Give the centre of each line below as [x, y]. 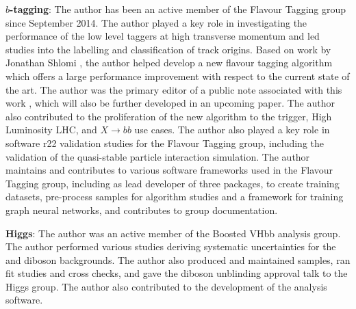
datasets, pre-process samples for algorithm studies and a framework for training [175, 197]
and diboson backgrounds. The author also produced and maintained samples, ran [178, 259]
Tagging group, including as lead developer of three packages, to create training [173, 183]
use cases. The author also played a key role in [232, 130]
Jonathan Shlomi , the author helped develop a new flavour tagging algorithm [169, 63]
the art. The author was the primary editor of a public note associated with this [174, 89]
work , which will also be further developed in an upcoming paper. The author [170, 103]
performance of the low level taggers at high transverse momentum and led [163, 36]
